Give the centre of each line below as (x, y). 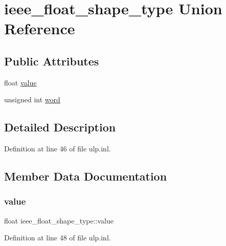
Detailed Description (60, 127)
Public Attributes (52, 61)
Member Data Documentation (86, 176)
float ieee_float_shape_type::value (59, 220)
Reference (40, 28)
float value (20, 82)
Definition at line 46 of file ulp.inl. (58, 149)
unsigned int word (32, 99)
